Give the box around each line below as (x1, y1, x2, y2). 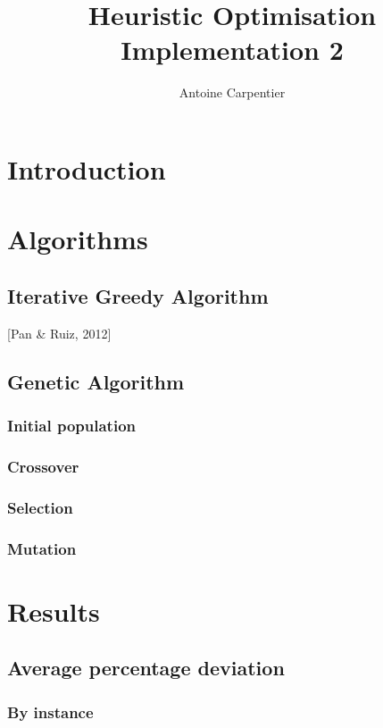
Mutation (7, 537, 77, 559)
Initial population (7, 414, 137, 436)
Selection (7, 496, 73, 518)
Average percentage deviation (7, 654, 285, 682)
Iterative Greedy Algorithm (7, 281, 269, 309)
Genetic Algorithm (7, 367, 185, 395)
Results (7, 592, 100, 629)
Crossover (7, 455, 79, 477)
